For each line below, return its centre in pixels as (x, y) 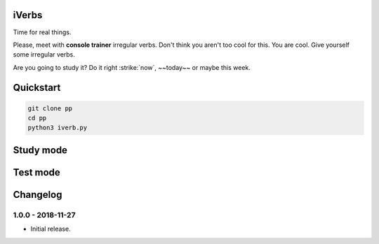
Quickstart (37, 87)
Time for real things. (42, 32)
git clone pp (50, 108)
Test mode (37, 172)
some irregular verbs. (44, 55)
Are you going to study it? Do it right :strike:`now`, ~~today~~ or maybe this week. (132, 67)
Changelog (38, 195)
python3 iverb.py (58, 128)
